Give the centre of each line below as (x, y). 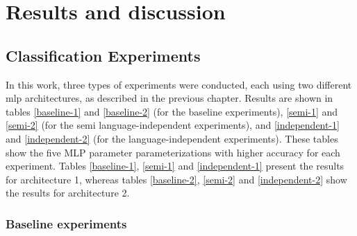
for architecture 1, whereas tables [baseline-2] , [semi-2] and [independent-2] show (176, 179)
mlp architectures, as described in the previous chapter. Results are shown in (169, 98)
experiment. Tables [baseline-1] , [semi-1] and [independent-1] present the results (175, 166)
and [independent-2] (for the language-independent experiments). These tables (172, 138)
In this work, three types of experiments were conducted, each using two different (179, 84)
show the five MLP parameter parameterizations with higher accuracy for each (173, 152)
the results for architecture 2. (68, 193)
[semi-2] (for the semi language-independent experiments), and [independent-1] (173, 125)
